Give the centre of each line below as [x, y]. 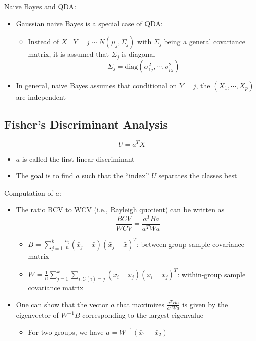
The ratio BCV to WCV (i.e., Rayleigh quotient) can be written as [120, 210]
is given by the [205, 304]
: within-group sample [212, 274]
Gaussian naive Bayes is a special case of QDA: [89, 23]
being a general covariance [205, 41]
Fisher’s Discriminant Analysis [86, 124]
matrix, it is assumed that [68, 54]
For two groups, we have [66, 332]
